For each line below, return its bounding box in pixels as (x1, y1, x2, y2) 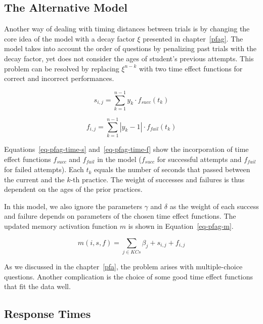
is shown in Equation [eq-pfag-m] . (128, 221, 234, 231)
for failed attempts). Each (4, 164, 84, 175)
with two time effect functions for (139, 63, 243, 73)
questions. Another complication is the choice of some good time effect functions (4, 271, 253, 281)
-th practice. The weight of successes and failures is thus (70, 174, 245, 184)
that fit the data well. (4, 281, 71, 292)
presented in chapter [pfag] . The (143, 33, 243, 44)
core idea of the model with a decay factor (4, 33, 135, 44)
